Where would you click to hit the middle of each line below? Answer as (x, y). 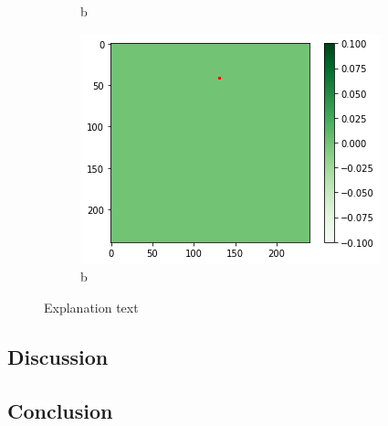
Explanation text (91, 307)
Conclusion (60, 410)
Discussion (58, 356)
